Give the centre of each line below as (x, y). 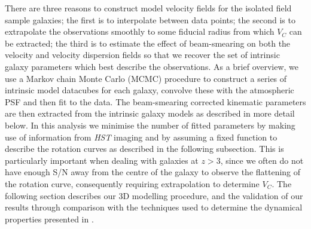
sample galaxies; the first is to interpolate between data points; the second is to (150, 19)
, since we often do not (262, 160)
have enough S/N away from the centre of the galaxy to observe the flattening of (153, 172)
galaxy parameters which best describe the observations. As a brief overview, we (152, 66)
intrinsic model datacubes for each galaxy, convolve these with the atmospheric (150, 90)
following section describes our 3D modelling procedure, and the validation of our (154, 195)
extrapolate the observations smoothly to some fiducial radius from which (140, 31)
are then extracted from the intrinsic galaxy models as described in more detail (150, 113)
